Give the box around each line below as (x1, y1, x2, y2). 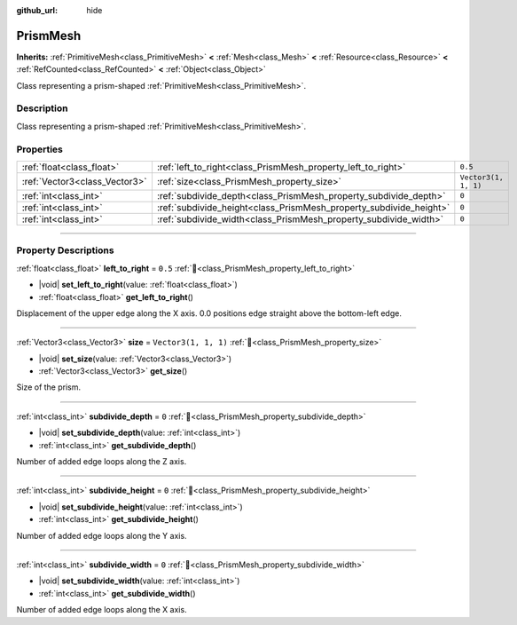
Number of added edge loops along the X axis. (16, 605, 187, 615)
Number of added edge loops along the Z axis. (16, 456, 187, 467)
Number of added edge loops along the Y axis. (16, 530, 187, 541)
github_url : (16, 5, 58, 15)
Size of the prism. (16, 382, 82, 392)
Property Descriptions (16, 244, 114, 257)
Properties (16, 143, 64, 155)
